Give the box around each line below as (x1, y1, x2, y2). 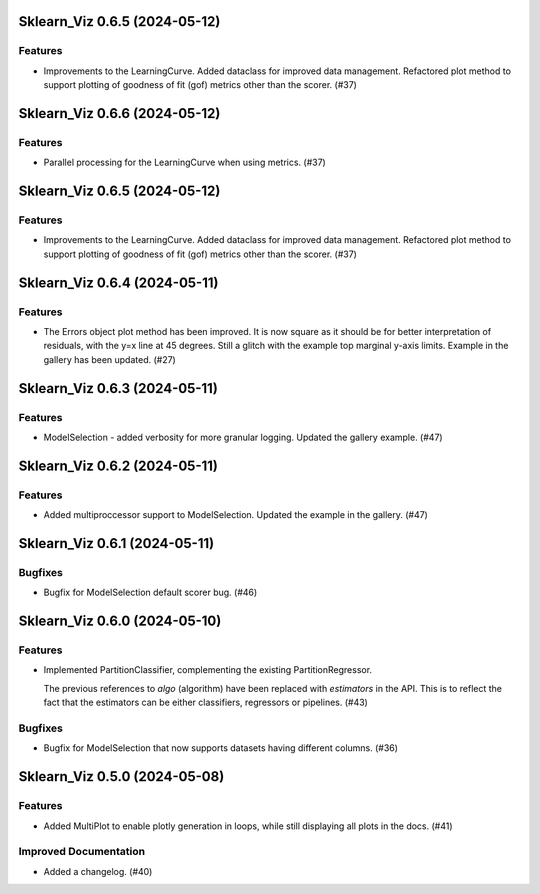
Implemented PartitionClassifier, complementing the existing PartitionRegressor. (43, 664, 373, 676)
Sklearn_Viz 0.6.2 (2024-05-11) (18, 457, 219, 474)
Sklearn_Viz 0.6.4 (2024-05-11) (18, 274, 219, 291)
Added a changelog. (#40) (43, 865, 153, 877)
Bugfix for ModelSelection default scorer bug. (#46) (43, 586, 258, 599)
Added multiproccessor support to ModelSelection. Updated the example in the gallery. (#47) (43, 509, 429, 521)
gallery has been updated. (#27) (43, 353, 177, 365)
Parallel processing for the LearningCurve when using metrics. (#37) (43, 156, 327, 169)
